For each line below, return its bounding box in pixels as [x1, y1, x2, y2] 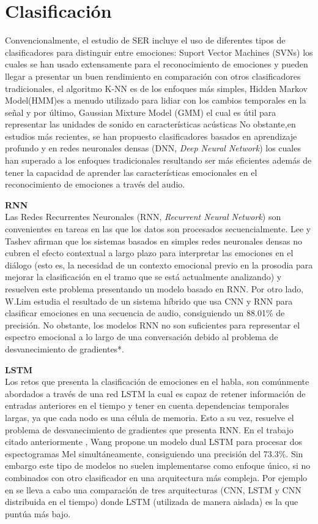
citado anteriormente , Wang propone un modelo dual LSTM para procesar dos [5, 435, 302, 448]
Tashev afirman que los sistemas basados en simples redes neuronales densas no [5, 234, 303, 247]
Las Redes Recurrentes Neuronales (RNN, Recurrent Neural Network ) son [5, 210, 281, 223]
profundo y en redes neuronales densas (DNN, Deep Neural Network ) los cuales [5, 142, 301, 154]
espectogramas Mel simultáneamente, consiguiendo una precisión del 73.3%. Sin [5, 447, 303, 460]
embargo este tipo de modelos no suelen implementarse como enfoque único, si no [5, 459, 311, 472]
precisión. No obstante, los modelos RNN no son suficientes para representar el [5, 318, 300, 331]
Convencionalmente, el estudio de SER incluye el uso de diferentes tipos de [5, 34, 286, 47]
